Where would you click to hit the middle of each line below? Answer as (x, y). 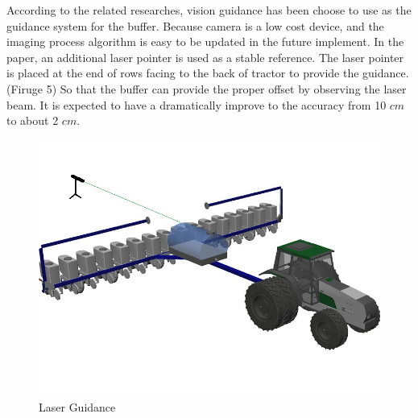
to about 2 (33, 120)
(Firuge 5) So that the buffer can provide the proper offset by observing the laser (207, 88)
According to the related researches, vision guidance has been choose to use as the (209, 10)
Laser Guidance (77, 407)
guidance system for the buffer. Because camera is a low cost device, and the (195, 25)
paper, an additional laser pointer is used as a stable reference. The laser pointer (205, 57)
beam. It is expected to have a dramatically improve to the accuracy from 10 (197, 104)
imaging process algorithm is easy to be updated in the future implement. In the (205, 41)
